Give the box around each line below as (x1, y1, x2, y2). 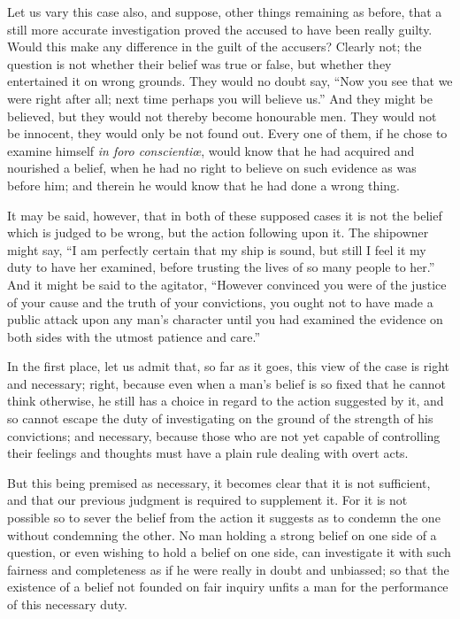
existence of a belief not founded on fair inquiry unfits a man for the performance (7, 577, 448, 596)
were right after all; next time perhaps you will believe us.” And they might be (7, 89, 433, 107)
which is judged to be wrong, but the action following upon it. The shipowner (7, 223, 429, 242)
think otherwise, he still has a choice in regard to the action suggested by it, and (7, 391, 444, 410)
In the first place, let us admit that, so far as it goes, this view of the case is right (7, 357, 450, 375)
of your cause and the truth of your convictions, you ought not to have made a (7, 292, 433, 311)
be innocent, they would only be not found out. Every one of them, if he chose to (7, 124, 448, 143)
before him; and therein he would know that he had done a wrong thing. (7, 175, 400, 194)
